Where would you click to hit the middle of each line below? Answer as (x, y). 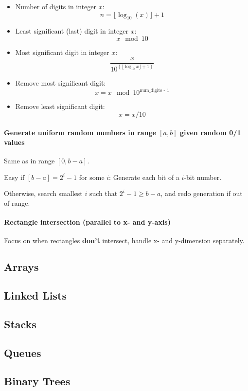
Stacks (20, 324)
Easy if (14, 177)
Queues (23, 352)
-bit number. (203, 177)
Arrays (21, 267)
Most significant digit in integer (62, 52)
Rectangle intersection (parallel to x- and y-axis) (87, 222)
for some (92, 177)
